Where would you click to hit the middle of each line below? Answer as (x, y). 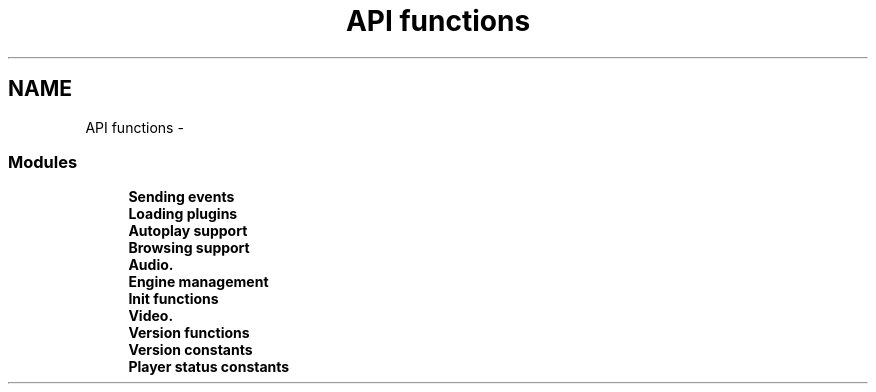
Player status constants (209, 367)
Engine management (198, 282)
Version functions (189, 333)
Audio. (151, 265)
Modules (43, 161)
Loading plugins (183, 214)
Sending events (181, 197)
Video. (151, 316)
